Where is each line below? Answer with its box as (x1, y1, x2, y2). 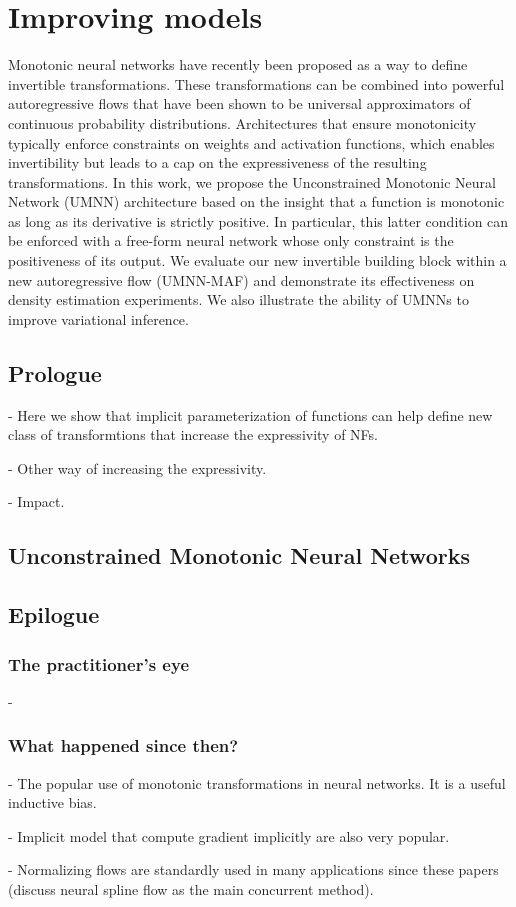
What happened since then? (8, 733, 239, 758)
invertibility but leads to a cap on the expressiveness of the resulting (8, 152, 427, 173)
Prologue (8, 357, 102, 388)
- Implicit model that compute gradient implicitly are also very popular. (8, 825, 450, 846)
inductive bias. (8, 792, 97, 813)
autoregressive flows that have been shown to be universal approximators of (8, 93, 471, 114)
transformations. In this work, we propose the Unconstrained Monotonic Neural (8, 171, 496, 192)
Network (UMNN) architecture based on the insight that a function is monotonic (8, 191, 505, 212)
